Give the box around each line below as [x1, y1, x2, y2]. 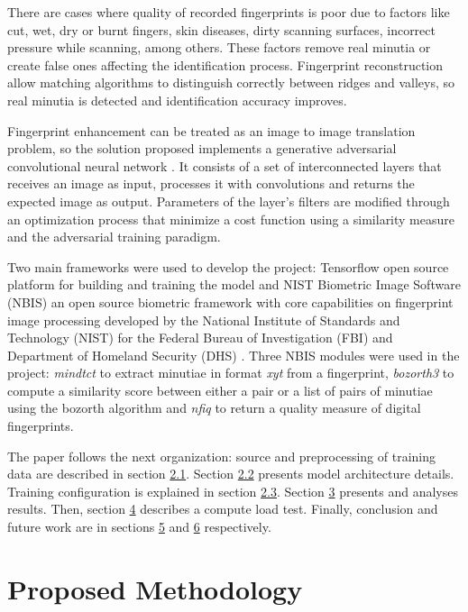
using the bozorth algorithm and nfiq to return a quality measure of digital [7, 398, 421, 417]
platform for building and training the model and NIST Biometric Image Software [7, 275, 461, 294]
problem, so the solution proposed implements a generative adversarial [7, 139, 397, 158]
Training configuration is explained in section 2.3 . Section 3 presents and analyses [7, 481, 458, 500]
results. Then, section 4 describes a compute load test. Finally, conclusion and [7, 499, 438, 518]
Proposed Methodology [7, 570, 303, 607]
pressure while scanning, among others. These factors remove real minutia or [7, 38, 431, 57]
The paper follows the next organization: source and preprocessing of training [7, 446, 436, 465]
